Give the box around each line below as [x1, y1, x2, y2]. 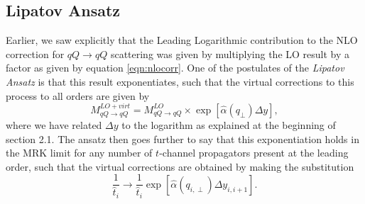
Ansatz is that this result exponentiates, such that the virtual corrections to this [6, 74, 354, 89]
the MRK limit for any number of [6, 145, 153, 160]
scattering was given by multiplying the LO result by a [110, 46, 350, 61]
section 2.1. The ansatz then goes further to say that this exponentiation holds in [6, 131, 359, 146]
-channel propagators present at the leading [159, 145, 349, 160]
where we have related [6, 117, 102, 132]
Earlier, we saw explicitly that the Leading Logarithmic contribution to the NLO [6, 33, 358, 47]
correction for [6, 46, 65, 61]
